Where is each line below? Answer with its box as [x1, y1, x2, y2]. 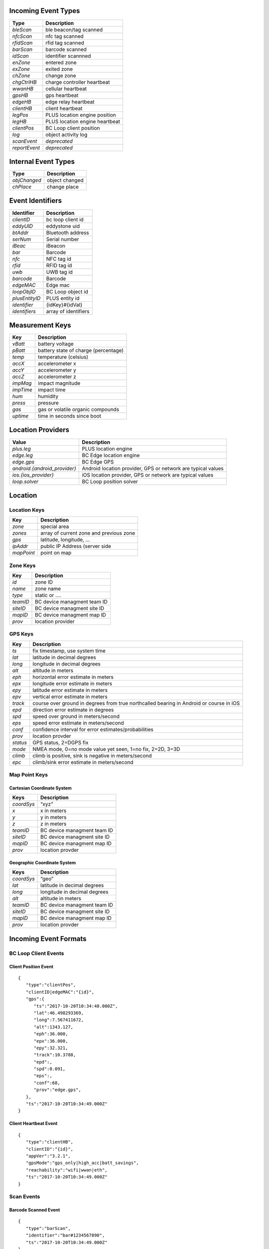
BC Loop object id [46, 288, 88, 295]
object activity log [45, 131, 88, 138]
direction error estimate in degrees [32, 706, 114, 713]
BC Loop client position [45, 124, 100, 131]
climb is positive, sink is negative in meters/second [32, 752, 152, 759]
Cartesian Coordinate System [9, 785, 72, 791]
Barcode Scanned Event [9, 1207, 60, 1213]
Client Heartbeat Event [9, 1121, 58, 1127]
